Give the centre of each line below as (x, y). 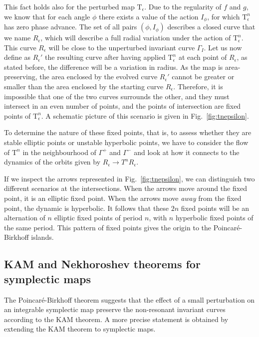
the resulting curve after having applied (105, 57)
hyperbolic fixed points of (214, 218)
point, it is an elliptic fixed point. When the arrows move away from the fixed (123, 198)
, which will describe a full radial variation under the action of (136, 38)
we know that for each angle (47, 16)
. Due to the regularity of (183, 6)
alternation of (25, 218)
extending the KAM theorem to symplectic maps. (80, 329)
